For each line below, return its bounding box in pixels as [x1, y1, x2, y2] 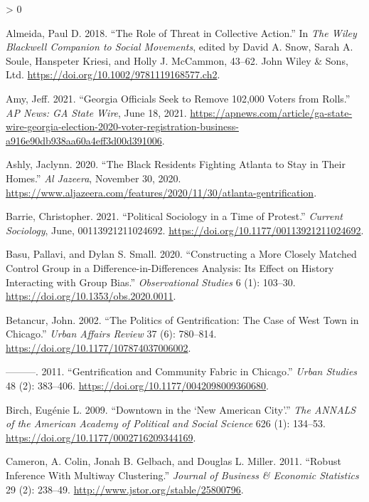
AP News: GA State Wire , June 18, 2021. [6, 105, 187, 120]
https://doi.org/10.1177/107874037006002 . [6, 340, 191, 355]
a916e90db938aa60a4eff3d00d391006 [6, 132, 162, 147]
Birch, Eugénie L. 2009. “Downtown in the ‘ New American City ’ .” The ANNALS [6, 402, 356, 417]
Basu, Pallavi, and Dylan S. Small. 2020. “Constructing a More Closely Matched [6, 246, 357, 261]
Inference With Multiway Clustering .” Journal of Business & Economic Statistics [6, 468, 359, 483]
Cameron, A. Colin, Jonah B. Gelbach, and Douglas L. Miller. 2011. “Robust [6, 454, 341, 469]
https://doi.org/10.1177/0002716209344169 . [6, 429, 196, 444]
